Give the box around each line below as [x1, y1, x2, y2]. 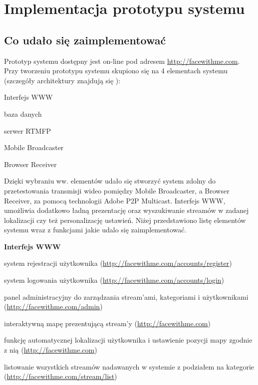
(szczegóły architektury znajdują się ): [4, 75, 121, 85]
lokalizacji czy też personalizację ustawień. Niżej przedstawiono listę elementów [4, 214, 246, 225]
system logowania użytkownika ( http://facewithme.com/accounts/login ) [4, 275, 224, 285]
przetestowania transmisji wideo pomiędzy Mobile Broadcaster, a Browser [4, 185, 230, 195]
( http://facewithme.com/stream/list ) [4, 371, 117, 382]
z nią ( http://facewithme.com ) [4, 345, 97, 355]
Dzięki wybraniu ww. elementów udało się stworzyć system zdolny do [4, 176, 216, 186]
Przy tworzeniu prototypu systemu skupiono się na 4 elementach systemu [4, 65, 228, 76]
